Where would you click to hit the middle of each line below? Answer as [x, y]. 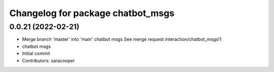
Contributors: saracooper [48, 60]
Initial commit [36, 53]
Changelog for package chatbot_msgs [92, 13]
